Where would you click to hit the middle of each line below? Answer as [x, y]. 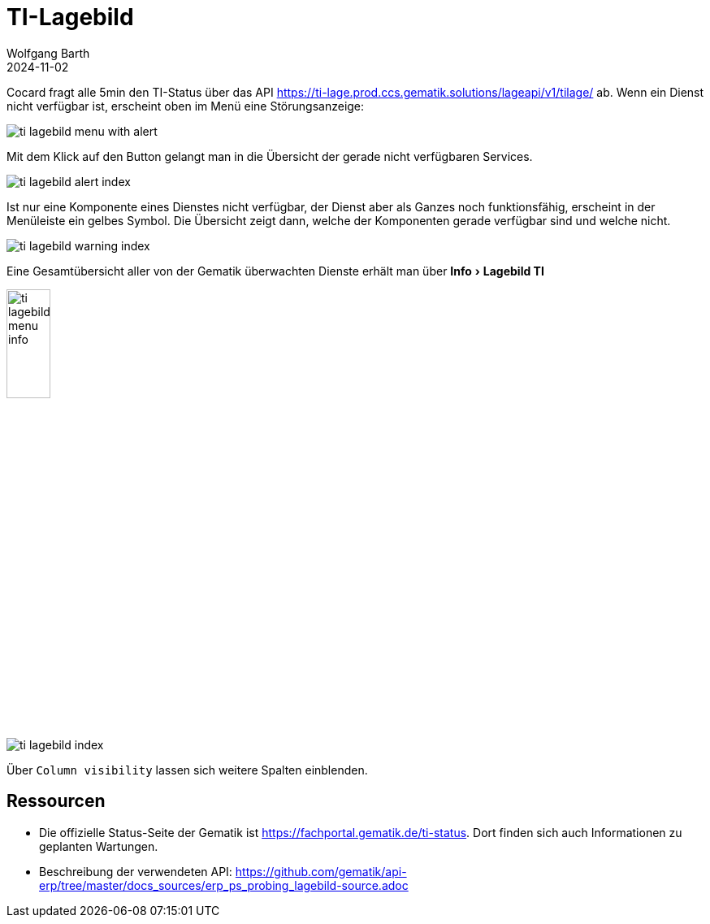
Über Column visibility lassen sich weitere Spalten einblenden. [187, 770]
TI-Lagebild [70, 17]
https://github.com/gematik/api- [321, 871]
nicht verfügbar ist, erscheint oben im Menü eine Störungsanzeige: [186, 106]
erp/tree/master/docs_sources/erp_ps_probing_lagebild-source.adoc [224, 885]
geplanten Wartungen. [99, 846]
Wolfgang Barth [48, 53]
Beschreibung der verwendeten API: [136, 871]
